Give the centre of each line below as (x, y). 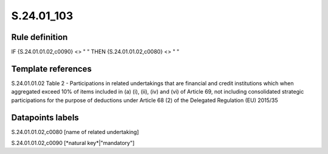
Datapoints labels (45, 117)
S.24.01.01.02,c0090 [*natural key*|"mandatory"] (73, 143)
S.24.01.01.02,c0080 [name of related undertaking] (75, 132)
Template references (52, 69)
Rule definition (39, 37)
